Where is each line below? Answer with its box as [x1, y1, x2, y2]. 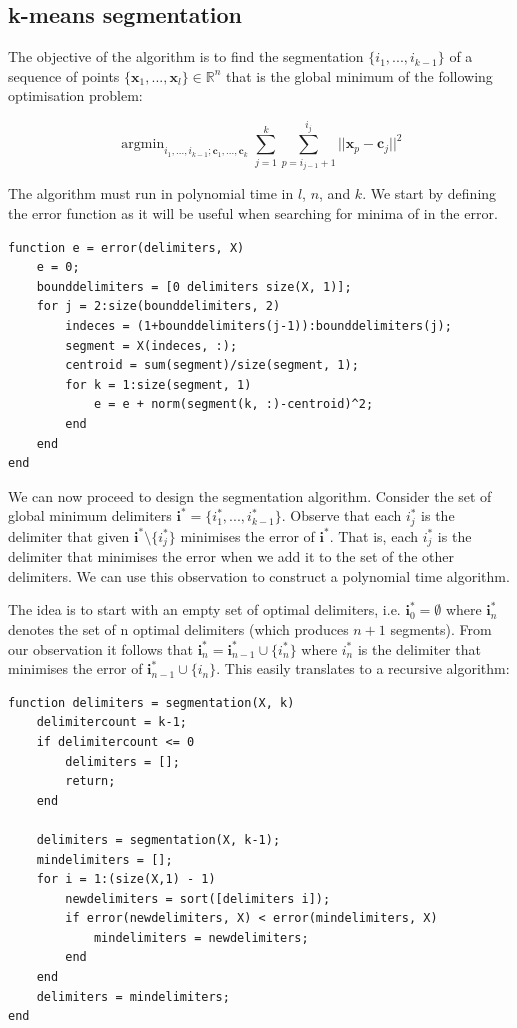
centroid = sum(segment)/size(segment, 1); [65, 358, 359, 373]
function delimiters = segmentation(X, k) [8, 695, 295, 710]
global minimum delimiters [8, 505, 172, 526]
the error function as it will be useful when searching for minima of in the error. [8, 202, 498, 223]
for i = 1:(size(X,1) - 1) [36, 872, 216, 887]
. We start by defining [362, 183, 497, 204]
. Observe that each [281, 505, 402, 526]
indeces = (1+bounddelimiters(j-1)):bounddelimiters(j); [65, 318, 452, 333]
